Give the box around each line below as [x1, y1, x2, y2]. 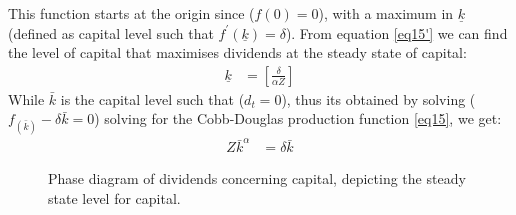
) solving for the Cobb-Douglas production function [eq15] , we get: [94, 108, 502, 129]
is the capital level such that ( [60, 88, 245, 109]
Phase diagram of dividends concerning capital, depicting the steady [48, 168, 466, 189]
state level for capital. [48, 187, 181, 208]
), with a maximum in [318, 3, 454, 23]
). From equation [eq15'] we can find [285, 22, 508, 43]
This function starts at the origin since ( [8, 3, 255, 23]
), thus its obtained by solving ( [281, 88, 476, 109]
